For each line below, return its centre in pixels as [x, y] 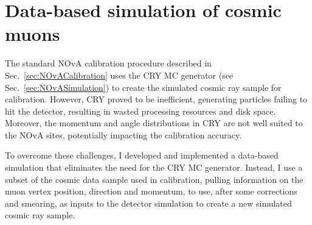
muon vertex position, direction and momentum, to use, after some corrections [151, 191]
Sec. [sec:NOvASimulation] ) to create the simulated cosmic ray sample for [143, 87]
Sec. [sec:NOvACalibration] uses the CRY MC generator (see [119, 75]
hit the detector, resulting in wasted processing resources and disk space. [140, 111]
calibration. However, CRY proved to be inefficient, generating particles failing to [156, 99]
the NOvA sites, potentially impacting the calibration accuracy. [123, 134]
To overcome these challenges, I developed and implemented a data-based [142, 155]
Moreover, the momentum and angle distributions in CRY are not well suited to [154, 123]
